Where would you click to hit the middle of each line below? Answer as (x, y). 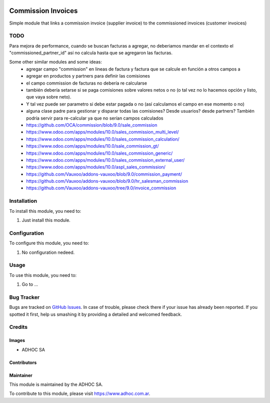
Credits (18, 327)
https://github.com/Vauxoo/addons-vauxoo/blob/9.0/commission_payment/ (104, 174)
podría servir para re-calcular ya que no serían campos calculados (95, 118)
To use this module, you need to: (43, 275)
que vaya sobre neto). (49, 97)
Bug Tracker (24, 297)
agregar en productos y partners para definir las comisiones (88, 76)
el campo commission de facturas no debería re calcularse (87, 83)
